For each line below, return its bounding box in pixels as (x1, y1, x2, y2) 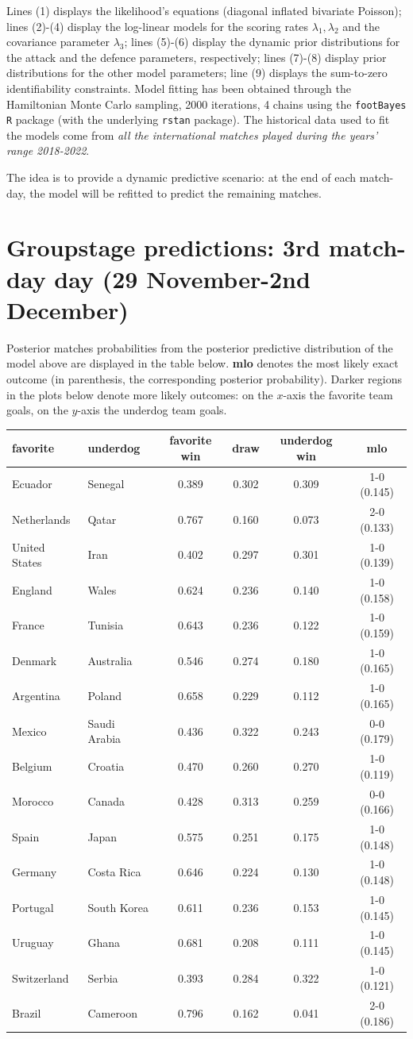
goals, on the (6, 402, 68, 418)
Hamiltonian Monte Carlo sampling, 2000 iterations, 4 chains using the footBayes (6, 95, 407, 112)
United (12, 538, 45, 555)
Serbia (87, 969, 118, 986)
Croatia (87, 757, 125, 774)
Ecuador (12, 475, 52, 492)
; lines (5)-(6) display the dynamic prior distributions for (124, 33, 400, 50)
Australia (87, 652, 133, 668)
